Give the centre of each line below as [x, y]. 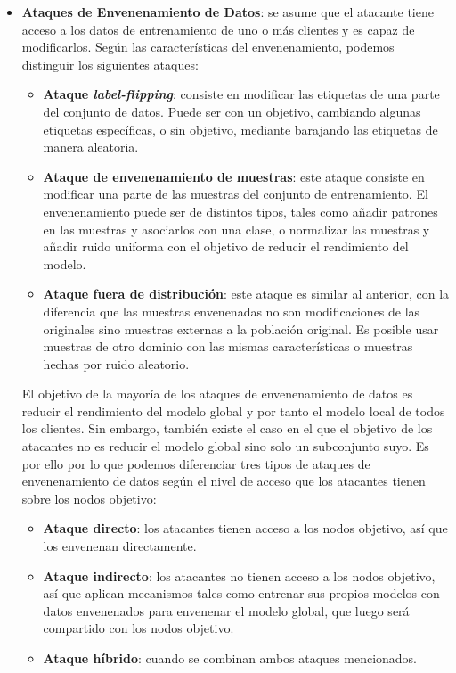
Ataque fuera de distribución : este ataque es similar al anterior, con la [246, 294]
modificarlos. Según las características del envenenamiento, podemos [208, 47]
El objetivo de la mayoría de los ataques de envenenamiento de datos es [217, 394]
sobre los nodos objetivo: [89, 498]
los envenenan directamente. [120, 546]
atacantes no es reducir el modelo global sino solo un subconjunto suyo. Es [225, 446]
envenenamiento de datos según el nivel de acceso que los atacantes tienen [224, 481]
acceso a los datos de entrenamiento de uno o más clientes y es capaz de [218, 29]
